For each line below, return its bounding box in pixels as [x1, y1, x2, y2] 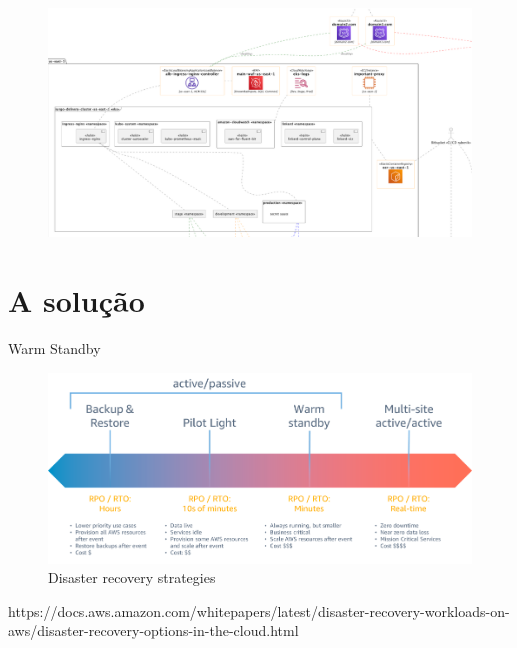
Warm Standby [8, 338, 101, 359]
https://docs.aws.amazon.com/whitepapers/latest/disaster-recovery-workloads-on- [8, 600, 510, 621]
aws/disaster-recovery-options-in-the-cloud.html [8, 620, 299, 641]
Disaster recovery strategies [48, 567, 216, 588]
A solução [8, 280, 145, 321]
